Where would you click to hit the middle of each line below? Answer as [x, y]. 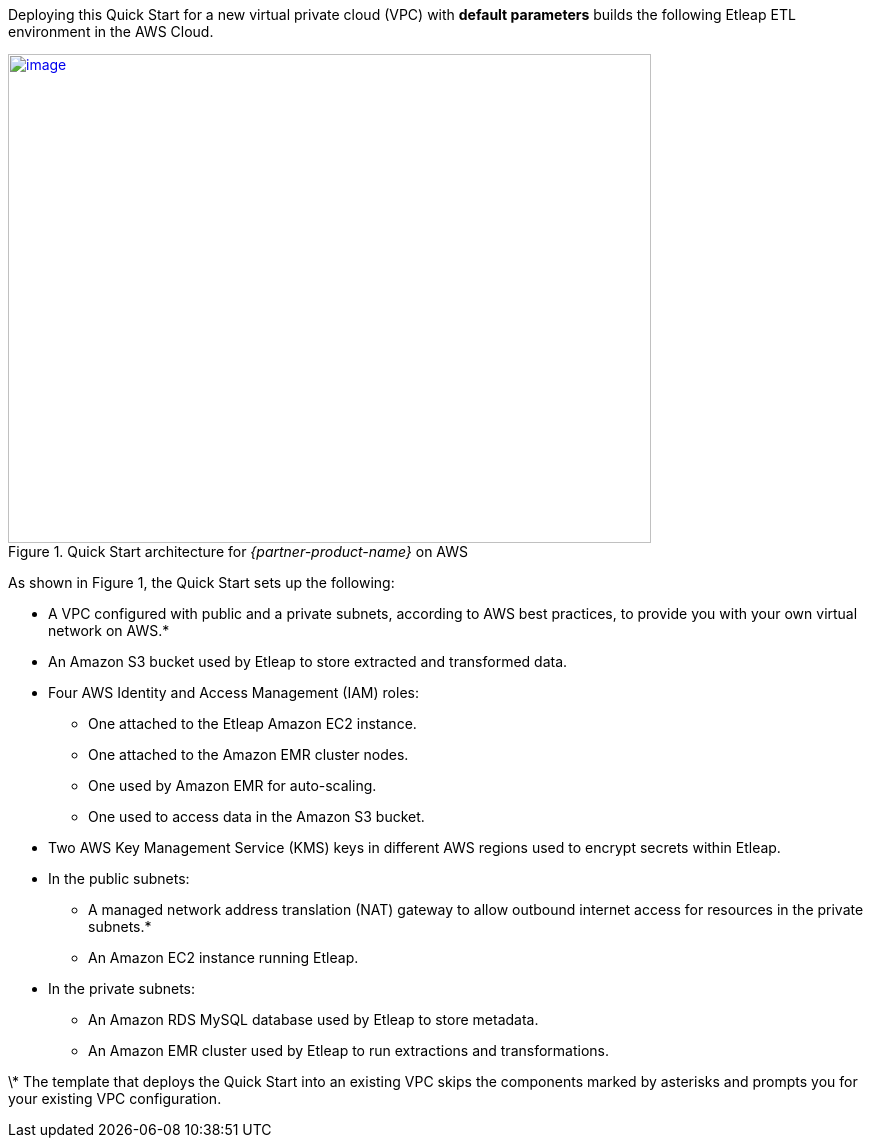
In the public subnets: [119, 878]
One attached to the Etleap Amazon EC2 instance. [252, 723]
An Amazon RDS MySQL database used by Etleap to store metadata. [313, 1019]
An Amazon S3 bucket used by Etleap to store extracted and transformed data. [308, 661]
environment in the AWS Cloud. [111, 31]
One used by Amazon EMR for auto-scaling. [232, 785]
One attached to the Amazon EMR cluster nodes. [248, 754]
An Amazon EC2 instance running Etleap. [223, 957]
